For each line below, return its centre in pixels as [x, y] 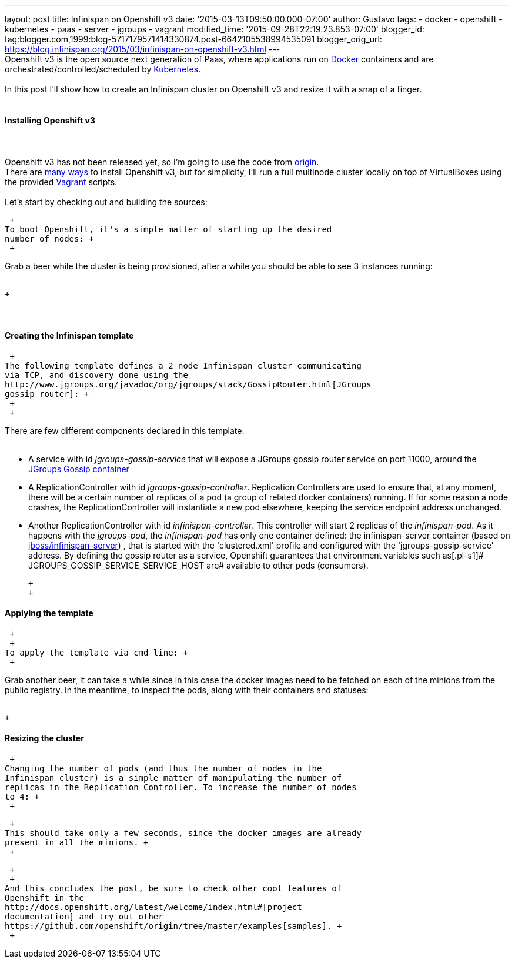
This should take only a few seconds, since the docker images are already [183, 833]
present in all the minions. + [77, 843]
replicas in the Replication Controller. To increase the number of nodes [181, 788]
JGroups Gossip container [79, 469]
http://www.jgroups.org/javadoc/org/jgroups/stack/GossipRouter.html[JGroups [188, 384]
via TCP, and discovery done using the [96, 375]
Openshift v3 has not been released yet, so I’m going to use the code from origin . [162, 162]
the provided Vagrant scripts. [61, 182]
